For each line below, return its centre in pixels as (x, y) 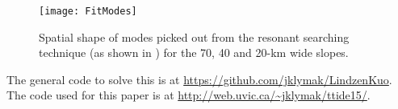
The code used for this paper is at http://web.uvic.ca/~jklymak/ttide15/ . (189, 95)
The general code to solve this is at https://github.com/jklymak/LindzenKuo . (199, 79)
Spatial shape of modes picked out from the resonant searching (194, 36)
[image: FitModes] (88, 11)
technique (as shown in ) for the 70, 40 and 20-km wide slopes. (194, 52)
